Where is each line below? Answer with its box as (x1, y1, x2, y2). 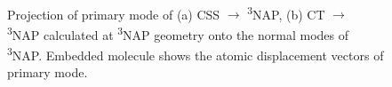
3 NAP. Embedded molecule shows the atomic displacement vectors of (7, 43, 384, 64)
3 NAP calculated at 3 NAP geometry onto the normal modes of (7, 22, 348, 43)
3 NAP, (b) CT (247, 2, 325, 23)
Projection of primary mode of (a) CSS (7, 4, 220, 23)
